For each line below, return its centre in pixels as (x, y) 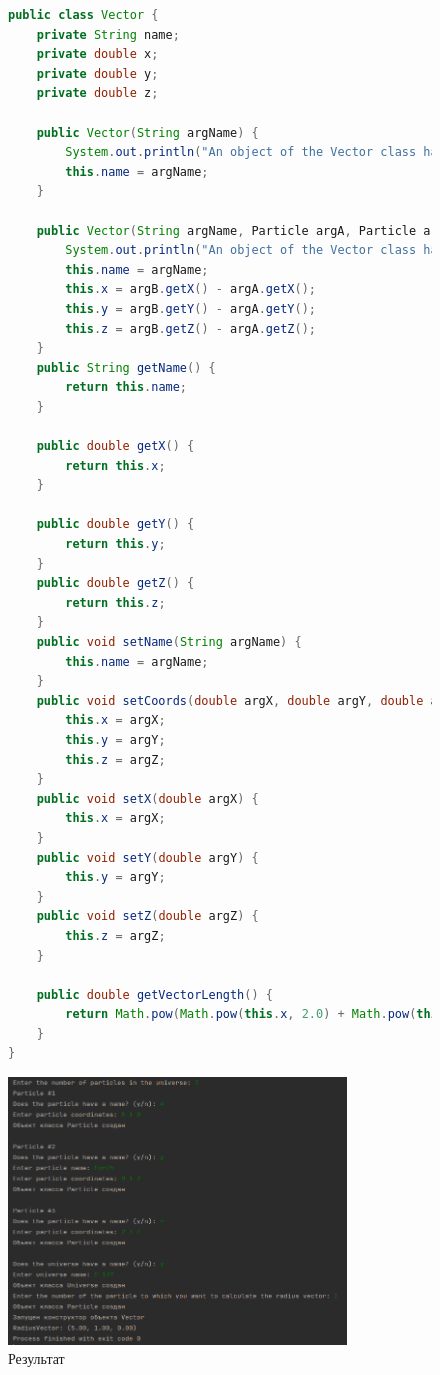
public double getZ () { (115, 583)
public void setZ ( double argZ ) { (147, 916)
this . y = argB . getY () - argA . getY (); (190, 308)
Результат (36, 1358)
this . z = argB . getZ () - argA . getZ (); (190, 328)
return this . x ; (115, 465)
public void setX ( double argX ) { (147, 798)
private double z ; (97, 93)
